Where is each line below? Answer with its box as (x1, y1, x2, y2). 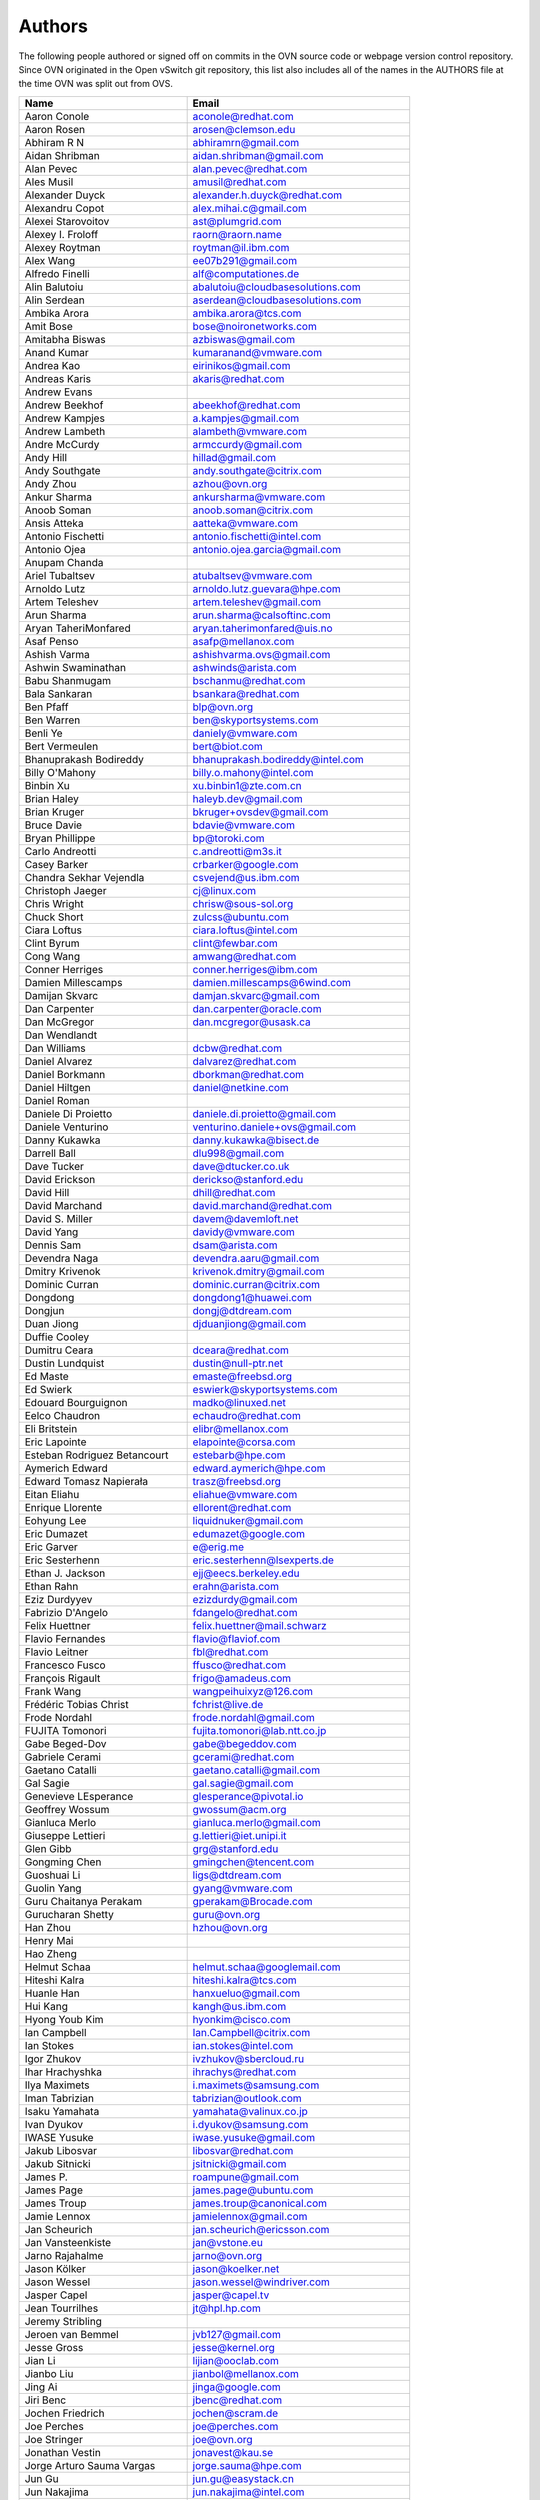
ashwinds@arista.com (192, 660, 297, 674)
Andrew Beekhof (24, 398, 104, 412)
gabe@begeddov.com (192, 1736, 297, 1750)
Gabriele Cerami (24, 1750, 102, 1764)
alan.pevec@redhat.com (192, 161, 308, 175)
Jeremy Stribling (24, 2314, 102, 2328)
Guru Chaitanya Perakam (24, 1894, 143, 1908)
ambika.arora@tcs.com (192, 306, 302, 320)
